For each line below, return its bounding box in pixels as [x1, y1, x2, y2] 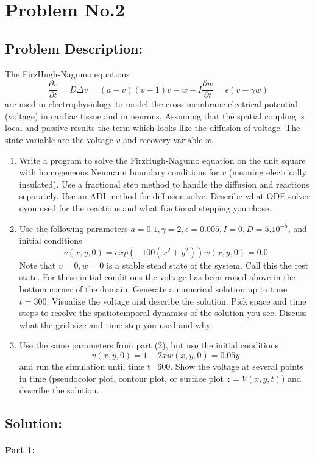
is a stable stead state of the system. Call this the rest [107, 258, 309, 271]
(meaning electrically [228, 166, 306, 178]
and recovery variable [122, 133, 203, 146]
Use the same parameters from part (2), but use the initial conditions [19, 339, 278, 351]
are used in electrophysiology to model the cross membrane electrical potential [5, 97, 297, 110]
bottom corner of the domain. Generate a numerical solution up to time [19, 282, 288, 295]
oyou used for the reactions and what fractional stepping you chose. [19, 201, 272, 214]
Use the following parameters [19, 222, 128, 234]
